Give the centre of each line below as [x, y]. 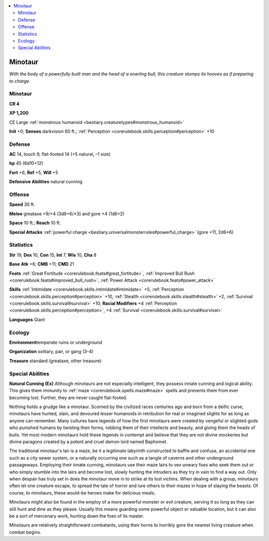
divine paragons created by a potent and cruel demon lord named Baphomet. [88, 442]
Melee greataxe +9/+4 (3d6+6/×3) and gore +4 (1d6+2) [67, 214]
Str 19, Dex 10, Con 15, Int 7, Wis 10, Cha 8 [53, 255]
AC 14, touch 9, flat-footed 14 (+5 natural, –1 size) [60, 154]
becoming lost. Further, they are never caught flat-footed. [68, 398]
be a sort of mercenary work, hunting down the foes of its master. [77, 516]
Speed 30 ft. [22, 204]
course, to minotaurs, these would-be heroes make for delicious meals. [82, 493]
